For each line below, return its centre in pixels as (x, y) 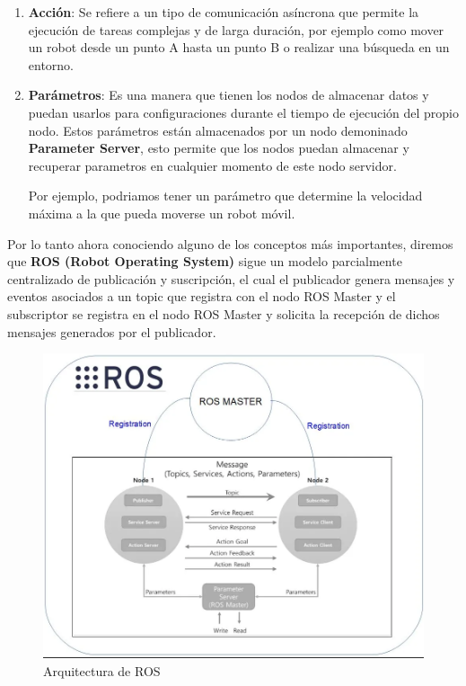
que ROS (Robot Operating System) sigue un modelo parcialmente (205, 261)
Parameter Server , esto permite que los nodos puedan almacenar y (219, 148)
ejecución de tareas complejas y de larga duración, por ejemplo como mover (236, 29)
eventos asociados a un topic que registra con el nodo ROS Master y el (202, 296)
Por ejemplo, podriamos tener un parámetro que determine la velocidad (225, 196)
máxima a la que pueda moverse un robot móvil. (162, 213)
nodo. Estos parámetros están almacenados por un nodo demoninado (218, 130)
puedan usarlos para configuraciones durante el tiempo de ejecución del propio (243, 112)
